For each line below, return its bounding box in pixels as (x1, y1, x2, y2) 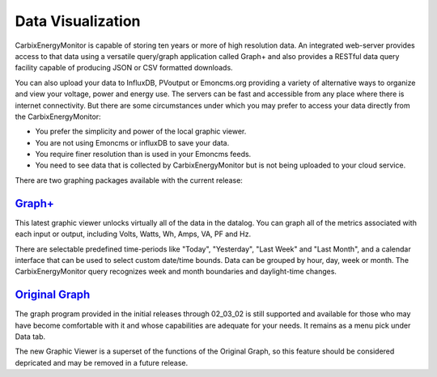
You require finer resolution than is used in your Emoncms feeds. (35, 150, 252, 159)
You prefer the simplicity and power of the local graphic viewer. (35, 126, 247, 137)
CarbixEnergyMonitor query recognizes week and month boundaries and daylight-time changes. (15, 267, 337, 277)
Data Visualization (15, 12, 141, 30)
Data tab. (15, 332, 46, 341)
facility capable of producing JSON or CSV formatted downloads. (15, 63, 234, 73)
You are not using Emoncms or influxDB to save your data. (35, 138, 230, 147)
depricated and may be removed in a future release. (15, 358, 189, 367)
